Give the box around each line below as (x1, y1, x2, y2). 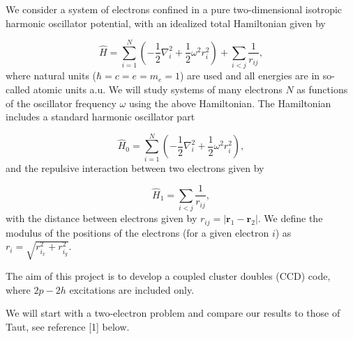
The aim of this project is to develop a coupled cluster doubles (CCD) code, (6, 269, 331, 283)
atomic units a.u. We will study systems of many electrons (33, 81, 283, 96)
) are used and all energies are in (180, 68, 320, 83)
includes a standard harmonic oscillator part (6, 109, 195, 124)
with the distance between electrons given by (6, 211, 197, 226)
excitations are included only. (69, 282, 195, 297)
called (6, 81, 30, 96)
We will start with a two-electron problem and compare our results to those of (6, 306, 340, 320)
